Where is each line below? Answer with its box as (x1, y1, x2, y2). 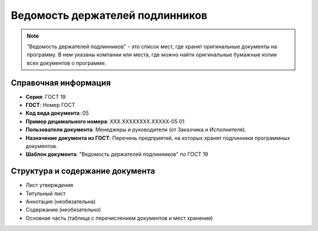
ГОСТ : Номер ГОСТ (25, 102, 76, 109)
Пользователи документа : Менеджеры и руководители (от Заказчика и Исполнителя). (25, 126, 247, 133)
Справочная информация (11, 78, 111, 88)
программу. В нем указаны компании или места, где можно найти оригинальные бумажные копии (26, 51, 277, 58)
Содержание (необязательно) (25, 206, 101, 213)
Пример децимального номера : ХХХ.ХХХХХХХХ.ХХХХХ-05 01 (25, 118, 185, 125)
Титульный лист (25, 190, 66, 197)
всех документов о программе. (26, 59, 107, 66)
